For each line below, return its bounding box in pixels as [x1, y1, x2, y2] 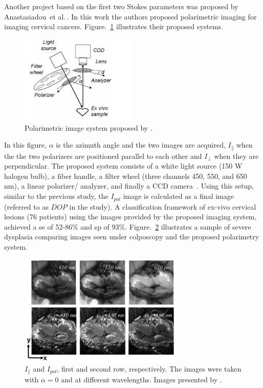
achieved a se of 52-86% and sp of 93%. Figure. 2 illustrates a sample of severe [4, 221, 251, 232]
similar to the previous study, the [4, 191, 108, 201]
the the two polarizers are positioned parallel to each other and [4, 150, 202, 161]
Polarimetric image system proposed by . [25, 122, 152, 133]
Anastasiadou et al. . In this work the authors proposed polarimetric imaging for [4, 11, 257, 22]
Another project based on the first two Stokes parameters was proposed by [4, 1, 238, 11]
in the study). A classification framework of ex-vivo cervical [69, 201, 256, 212]
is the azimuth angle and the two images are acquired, [56, 139, 226, 150]
